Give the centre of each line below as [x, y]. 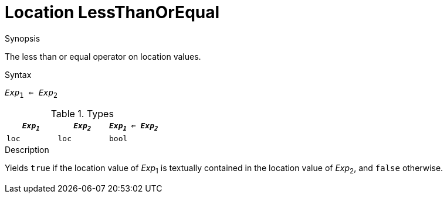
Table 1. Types [82, 113]
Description [27, 150]
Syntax [18, 74]
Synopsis [23, 38]
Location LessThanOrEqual [112, 12]
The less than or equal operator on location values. [103, 56]
